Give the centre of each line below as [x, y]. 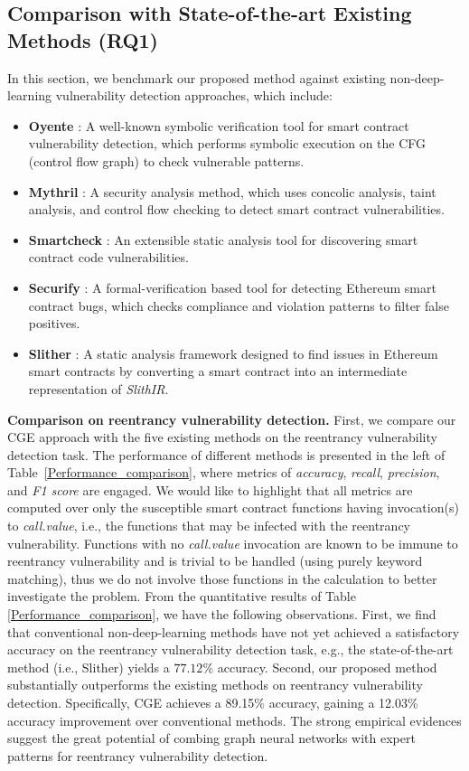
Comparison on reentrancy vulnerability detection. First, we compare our [232, 419]
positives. [54, 323]
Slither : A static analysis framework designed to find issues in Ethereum [233, 353]
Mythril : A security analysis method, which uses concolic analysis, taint [232, 191]
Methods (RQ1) [83, 39]
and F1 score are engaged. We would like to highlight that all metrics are [210, 489]
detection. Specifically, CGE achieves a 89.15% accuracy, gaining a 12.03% [213, 702]
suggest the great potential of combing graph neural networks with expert [211, 738]
